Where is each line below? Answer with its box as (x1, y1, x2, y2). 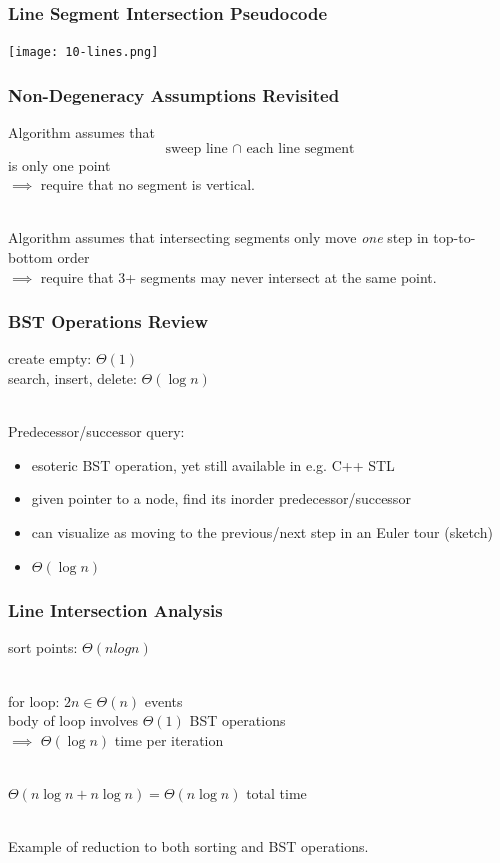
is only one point (8, 154, 111, 175)
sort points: (8, 637, 78, 658)
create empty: (8, 348, 92, 369)
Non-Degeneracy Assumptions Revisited (8, 82, 340, 107)
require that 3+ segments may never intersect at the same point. (40, 266, 437, 287)
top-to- (433, 227, 476, 248)
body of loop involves (8, 710, 138, 731)
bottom (8, 247, 53, 268)
